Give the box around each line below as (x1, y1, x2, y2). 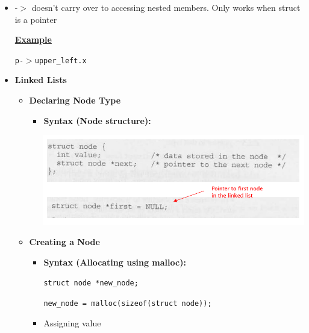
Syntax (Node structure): (43, 114, 151, 126)
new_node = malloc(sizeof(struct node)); (43, 299, 212, 308)
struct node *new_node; (43, 279, 139, 288)
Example (14, 33, 52, 46)
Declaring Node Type (29, 94, 121, 107)
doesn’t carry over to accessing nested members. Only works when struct (31, 1, 301, 13)
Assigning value (43, 316, 101, 329)
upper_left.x (34, 56, 87, 65)
